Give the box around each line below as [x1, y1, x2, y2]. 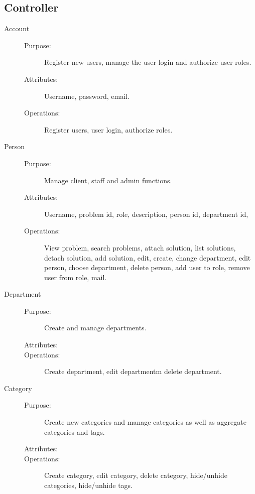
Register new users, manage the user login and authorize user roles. [44, 57, 251, 67]
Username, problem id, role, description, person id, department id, [44, 208, 248, 219]
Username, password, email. [44, 90, 130, 101]
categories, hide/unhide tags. [44, 480, 133, 490]
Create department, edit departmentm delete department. [44, 366, 222, 377]
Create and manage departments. [44, 322, 147, 333]
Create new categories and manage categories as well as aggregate [44, 417, 246, 427]
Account [4, 23, 30, 34]
